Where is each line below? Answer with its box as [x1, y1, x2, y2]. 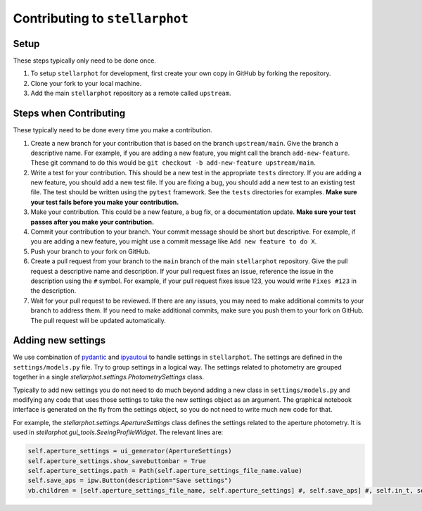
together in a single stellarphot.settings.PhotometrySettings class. [13, 373, 204, 381]
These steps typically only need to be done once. [13, 56, 156, 65]
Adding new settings [13, 334, 106, 346]
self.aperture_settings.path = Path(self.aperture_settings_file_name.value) [27, 467, 302, 474]
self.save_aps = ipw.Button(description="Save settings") [27, 477, 232, 485]
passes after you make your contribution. [30, 217, 155, 226]
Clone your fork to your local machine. [30, 79, 142, 87]
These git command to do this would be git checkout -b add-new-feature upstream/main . [30, 158, 316, 167]
